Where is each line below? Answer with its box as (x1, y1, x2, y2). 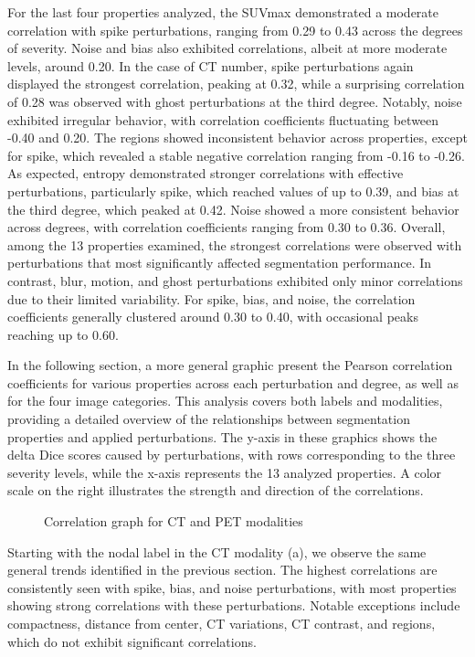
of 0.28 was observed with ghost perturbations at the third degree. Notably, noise (7, 91, 462, 111)
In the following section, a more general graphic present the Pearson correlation (7, 355, 453, 375)
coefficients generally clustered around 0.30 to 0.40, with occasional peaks (7, 307, 418, 326)
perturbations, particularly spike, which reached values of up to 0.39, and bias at (7, 181, 459, 200)
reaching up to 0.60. (7, 324, 119, 344)
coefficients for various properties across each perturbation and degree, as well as (7, 373, 459, 392)
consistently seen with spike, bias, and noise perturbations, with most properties (7, 578, 457, 597)
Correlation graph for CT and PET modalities (44, 512, 303, 531)
